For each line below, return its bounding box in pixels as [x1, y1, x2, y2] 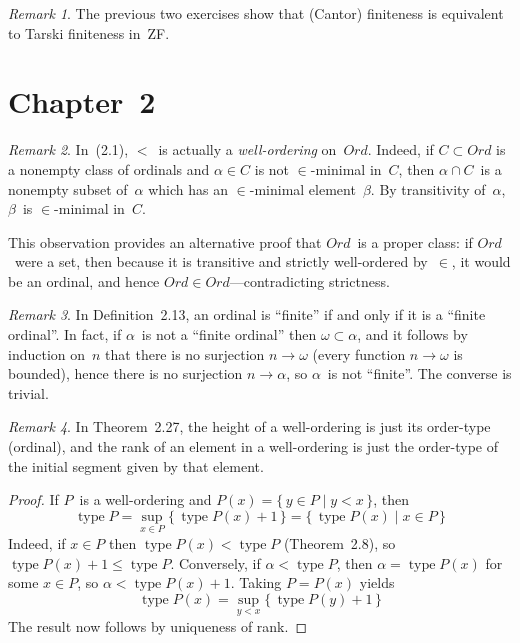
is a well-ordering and [79, 489, 212, 510]
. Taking [230, 572, 282, 593]
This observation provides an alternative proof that [8, 231, 322, 252]
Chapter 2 [8, 81, 156, 122]
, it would [451, 251, 511, 272]
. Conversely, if [170, 552, 261, 573]
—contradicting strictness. [229, 270, 390, 291]
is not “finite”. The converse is [327, 363, 512, 384]
